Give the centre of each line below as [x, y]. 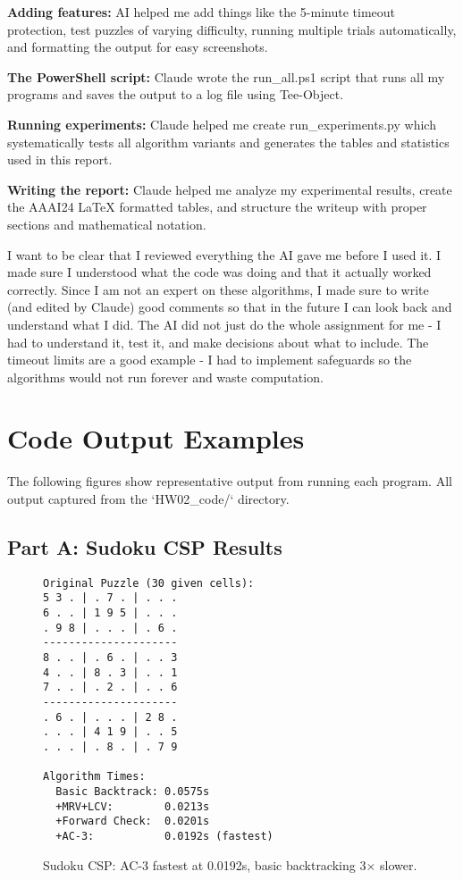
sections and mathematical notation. [107, 224]
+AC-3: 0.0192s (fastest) [164, 836]
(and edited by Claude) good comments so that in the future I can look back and [230, 307]
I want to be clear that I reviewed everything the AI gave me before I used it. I [224, 254]
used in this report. [60, 159]
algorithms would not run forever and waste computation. [165, 377]
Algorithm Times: [94, 777]
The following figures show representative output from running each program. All [230, 481]
